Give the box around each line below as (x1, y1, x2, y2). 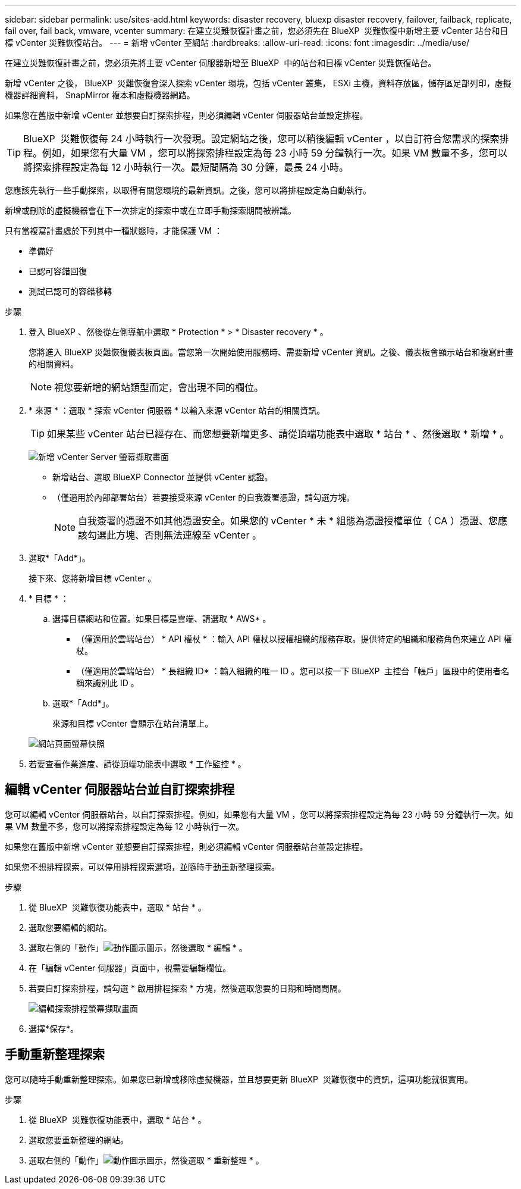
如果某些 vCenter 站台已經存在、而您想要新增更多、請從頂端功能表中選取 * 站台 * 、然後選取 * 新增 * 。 (47, 428, 509, 440)
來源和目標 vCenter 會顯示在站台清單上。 (52, 718, 214, 728)
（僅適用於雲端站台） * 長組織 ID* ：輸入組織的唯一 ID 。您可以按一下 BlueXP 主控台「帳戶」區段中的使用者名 (76, 666, 510, 676)
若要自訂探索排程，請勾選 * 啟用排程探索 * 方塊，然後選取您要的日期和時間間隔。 (29, 983, 346, 993)
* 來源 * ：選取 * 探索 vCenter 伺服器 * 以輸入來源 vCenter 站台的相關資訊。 (29, 405, 325, 415)
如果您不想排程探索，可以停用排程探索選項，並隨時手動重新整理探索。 (5, 861, 280, 872)
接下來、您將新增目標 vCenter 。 (29, 573, 156, 583)
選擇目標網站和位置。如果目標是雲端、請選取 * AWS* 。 (52, 614, 271, 624)
